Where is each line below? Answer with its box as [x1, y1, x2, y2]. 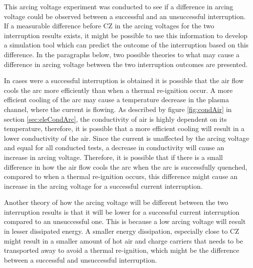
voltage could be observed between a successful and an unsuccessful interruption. [4, 11, 246, 21]
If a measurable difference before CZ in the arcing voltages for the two [4, 21, 214, 31]
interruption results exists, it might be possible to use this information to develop [4, 30, 248, 40]
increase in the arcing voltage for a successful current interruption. [4, 180, 203, 191]
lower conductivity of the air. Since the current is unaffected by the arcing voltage [4, 133, 249, 143]
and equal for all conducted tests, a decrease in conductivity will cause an [4, 142, 225, 153]
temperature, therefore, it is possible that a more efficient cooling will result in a [4, 123, 245, 134]
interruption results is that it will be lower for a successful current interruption [4, 206, 240, 217]
